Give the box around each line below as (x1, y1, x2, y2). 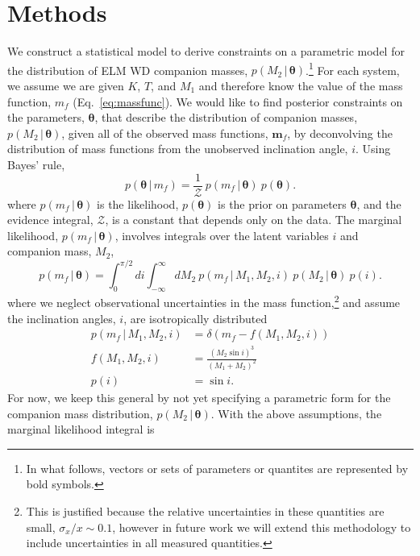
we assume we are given (7, 77, 124, 93)
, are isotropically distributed (123, 309, 268, 326)
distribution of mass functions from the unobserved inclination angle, (7, 140, 348, 157)
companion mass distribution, (7, 405, 153, 421)
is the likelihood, (97, 195, 179, 212)
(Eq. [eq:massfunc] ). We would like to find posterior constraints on (73, 93, 403, 110)
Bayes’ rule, (7, 156, 65, 172)
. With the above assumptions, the (210, 405, 382, 421)
